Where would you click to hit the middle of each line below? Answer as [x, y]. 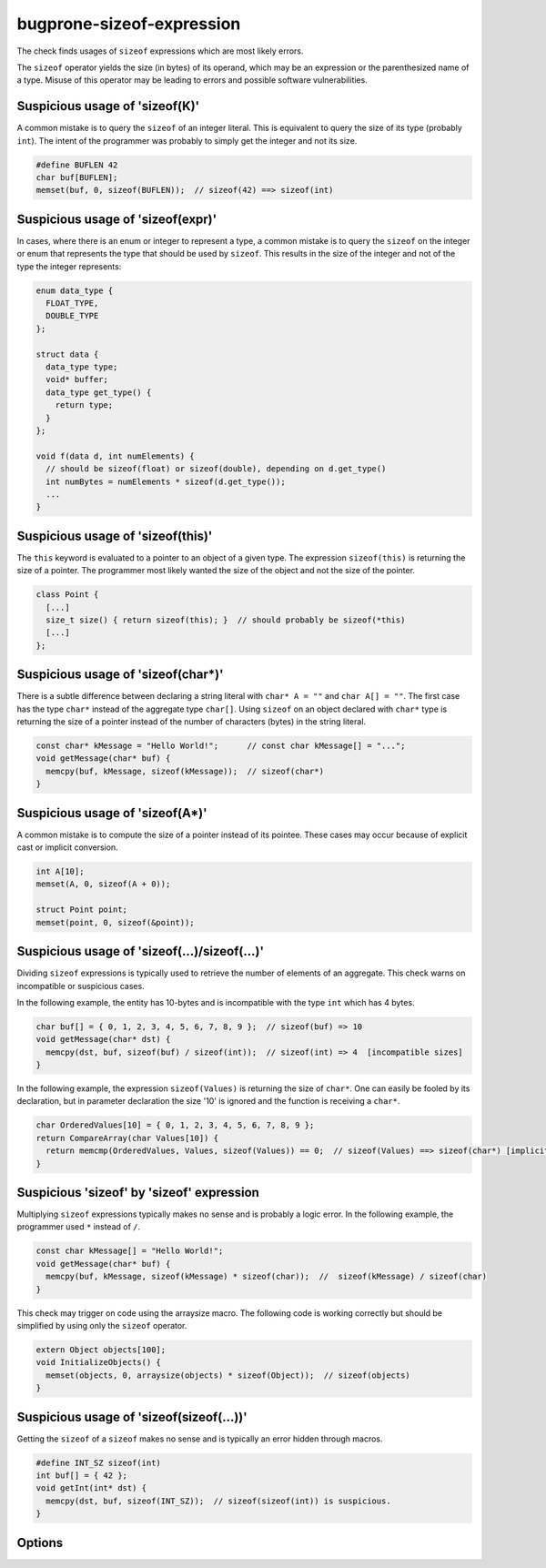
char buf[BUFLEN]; [77, 177]
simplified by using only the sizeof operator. [102, 1325]
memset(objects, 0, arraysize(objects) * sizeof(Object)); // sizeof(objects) [228, 1375]
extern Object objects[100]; [101, 1350]
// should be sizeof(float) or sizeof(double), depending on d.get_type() [216, 469]
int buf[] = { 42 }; [81, 1476]
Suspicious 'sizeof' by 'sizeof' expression [138, 1192]
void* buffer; [77, 379]
